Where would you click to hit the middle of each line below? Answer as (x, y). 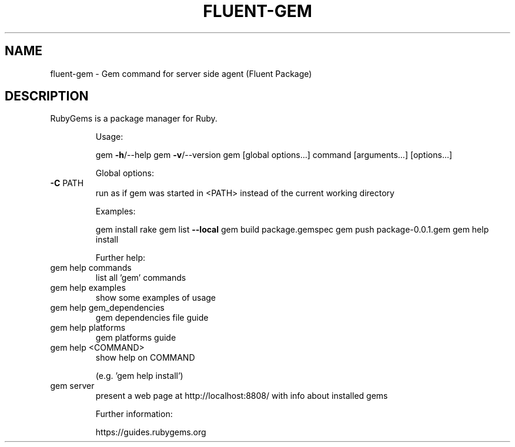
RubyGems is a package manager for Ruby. (134, 119)
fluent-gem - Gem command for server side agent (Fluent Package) (181, 73)
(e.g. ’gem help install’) (139, 376)
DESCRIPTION (47, 96)
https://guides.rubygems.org (151, 432)
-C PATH (67, 183)
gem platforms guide (136, 338)
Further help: (121, 258)
